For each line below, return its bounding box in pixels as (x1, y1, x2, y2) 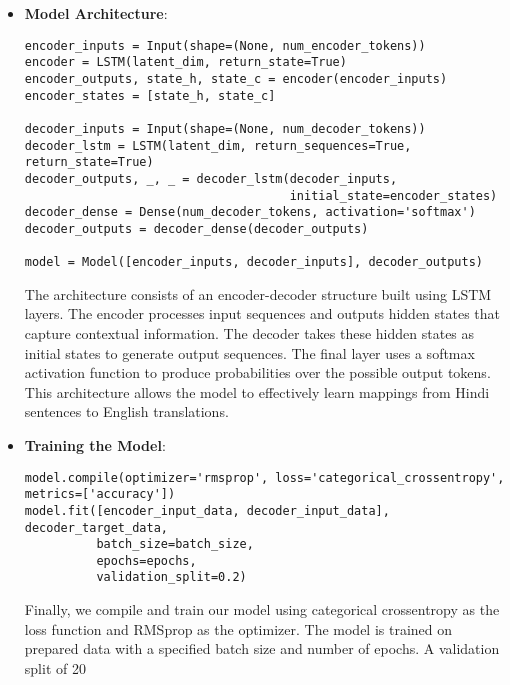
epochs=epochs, (96, 553, 197, 568)
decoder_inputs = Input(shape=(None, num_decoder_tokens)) (24, 121, 426, 136)
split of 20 (24, 657, 86, 678)
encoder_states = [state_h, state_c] (24, 88, 276, 103)
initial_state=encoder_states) (289, 188, 498, 203)
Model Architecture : (24, 3, 168, 23)
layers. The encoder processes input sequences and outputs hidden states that (24, 303, 501, 324)
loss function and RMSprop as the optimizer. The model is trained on (24, 618, 453, 639)
